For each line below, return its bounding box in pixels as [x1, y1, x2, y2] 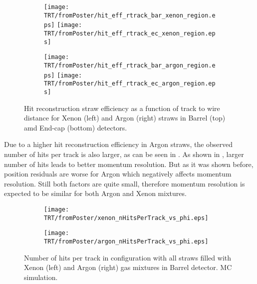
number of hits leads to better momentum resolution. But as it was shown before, [4, 158, 254, 169]
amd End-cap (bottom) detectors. [24, 122, 127, 132]
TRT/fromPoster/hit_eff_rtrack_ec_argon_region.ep [44, 80, 216, 87]
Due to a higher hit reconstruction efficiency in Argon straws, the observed [4, 139, 233, 149]
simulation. [24, 271, 58, 282]
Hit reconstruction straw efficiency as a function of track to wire [24, 102, 220, 113]
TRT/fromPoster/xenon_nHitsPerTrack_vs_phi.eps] [44, 214, 209, 221]
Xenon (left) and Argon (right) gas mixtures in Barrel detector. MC [24, 262, 232, 272]
